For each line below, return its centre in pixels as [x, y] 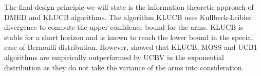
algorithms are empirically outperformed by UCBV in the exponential [114, 57]
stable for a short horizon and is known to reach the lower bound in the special [129, 37]
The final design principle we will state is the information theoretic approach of [129, 7]
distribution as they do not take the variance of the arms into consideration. [124, 67]
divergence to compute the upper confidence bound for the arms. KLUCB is [124, 27]
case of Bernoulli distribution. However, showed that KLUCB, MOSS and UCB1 [131, 47]
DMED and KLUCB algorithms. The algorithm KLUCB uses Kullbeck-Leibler [128, 17]
